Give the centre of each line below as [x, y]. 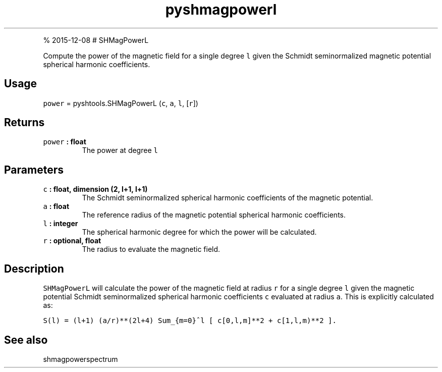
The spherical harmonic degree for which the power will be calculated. [199, 232]
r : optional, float [72, 241]
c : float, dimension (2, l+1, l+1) [95, 189]
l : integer [61, 224]
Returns [24, 123]
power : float [65, 142]
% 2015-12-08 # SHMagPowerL [96, 40]
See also [26, 340]
